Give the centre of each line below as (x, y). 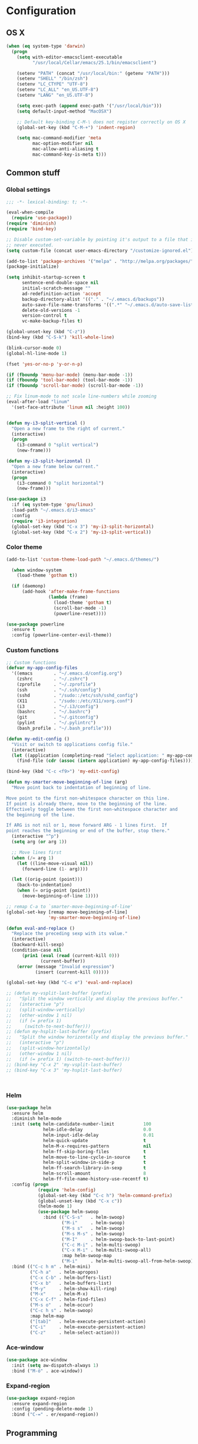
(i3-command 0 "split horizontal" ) (60, 483)
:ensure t (23, 630)
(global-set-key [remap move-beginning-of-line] (67, 912)
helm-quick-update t (95, 1140)
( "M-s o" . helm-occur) (62, 1305)
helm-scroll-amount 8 (95, 1174)
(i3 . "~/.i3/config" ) (58, 706)
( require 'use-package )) (42, 218)
